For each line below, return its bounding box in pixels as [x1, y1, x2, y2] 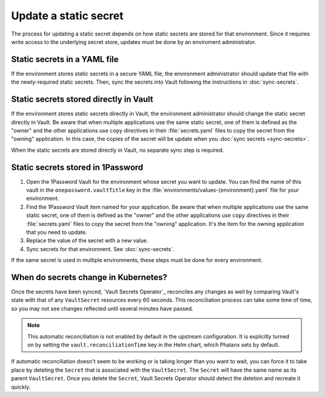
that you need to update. [26, 228, 87, 236]
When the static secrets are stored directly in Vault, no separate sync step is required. [11, 146, 224, 154]
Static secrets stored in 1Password [11, 162, 144, 172]
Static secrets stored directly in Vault [11, 94, 153, 105]
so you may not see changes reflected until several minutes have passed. [11, 305, 194, 312]
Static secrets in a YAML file [11, 54, 119, 64]
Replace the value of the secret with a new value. [26, 237, 149, 244]
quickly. [11, 383, 31, 390]
